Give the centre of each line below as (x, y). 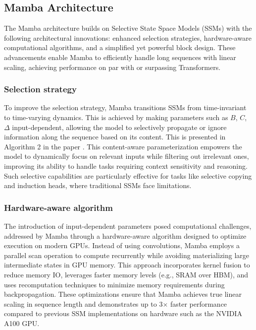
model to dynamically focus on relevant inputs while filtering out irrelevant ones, (127, 156)
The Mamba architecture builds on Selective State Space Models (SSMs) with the (128, 28)
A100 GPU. (22, 323)
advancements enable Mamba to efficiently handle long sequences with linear (120, 57)
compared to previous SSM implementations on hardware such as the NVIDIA (123, 313)
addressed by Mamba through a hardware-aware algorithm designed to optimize (125, 235)
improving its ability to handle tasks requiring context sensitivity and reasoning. (126, 165)
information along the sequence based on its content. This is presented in (115, 137)
